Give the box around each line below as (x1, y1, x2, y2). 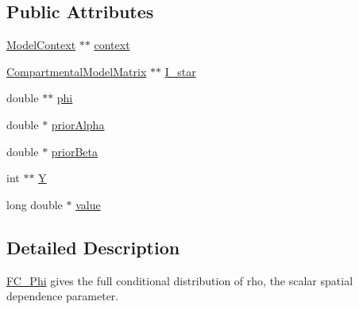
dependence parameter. (6, 288, 119, 304)
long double (6, 196, 63, 212)
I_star (164, 63, 196, 79)
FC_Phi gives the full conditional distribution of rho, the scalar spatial (6, 272, 353, 288)
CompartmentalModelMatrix (6, 63, 147, 79)
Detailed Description (6, 235, 180, 259)
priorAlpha (51, 116, 105, 132)
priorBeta (51, 143, 98, 159)
